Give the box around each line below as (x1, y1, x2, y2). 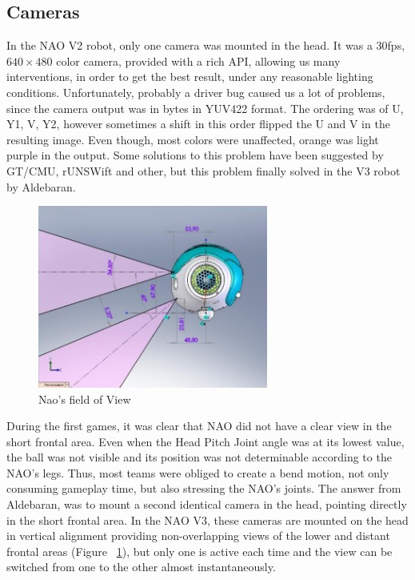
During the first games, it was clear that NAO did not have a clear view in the (6, 417, 392, 434)
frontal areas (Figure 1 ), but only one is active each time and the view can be (6, 542, 393, 559)
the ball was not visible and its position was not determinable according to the (6, 449, 392, 465)
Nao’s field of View (38, 390, 131, 407)
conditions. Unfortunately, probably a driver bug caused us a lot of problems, (6, 83, 385, 100)
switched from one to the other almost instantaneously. (6, 558, 276, 575)
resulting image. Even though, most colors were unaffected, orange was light (6, 131, 379, 147)
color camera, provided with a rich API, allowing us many (56, 52, 341, 69)
